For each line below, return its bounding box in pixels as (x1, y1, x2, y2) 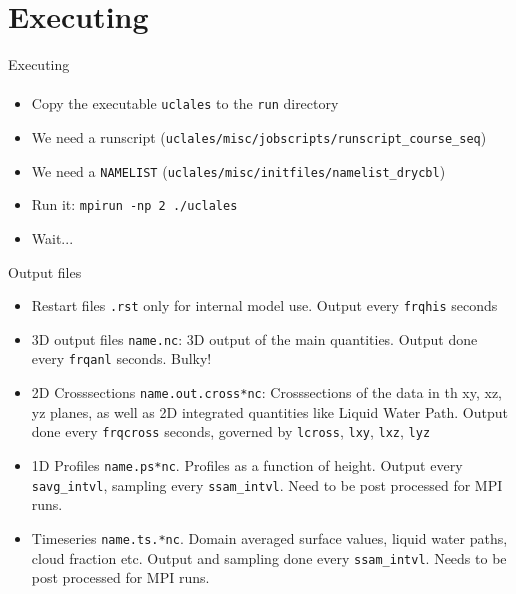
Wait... (31, 227, 74, 248)
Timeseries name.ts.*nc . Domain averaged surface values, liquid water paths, (31, 527, 508, 548)
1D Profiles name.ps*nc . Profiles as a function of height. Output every (31, 455, 463, 475)
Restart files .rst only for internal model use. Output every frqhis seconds (31, 295, 498, 316)
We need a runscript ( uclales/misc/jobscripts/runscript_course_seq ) (31, 126, 487, 147)
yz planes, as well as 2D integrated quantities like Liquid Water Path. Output (31, 401, 509, 422)
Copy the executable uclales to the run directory (31, 93, 339, 114)
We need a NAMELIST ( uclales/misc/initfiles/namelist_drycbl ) (31, 160, 446, 181)
